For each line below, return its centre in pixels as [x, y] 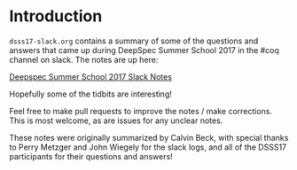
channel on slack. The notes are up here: [84, 59]
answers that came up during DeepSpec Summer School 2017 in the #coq [144, 50]
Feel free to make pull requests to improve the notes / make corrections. [141, 111]
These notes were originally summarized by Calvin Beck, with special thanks [149, 137]
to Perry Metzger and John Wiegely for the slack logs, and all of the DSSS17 [148, 147]
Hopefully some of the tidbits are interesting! [91, 94]
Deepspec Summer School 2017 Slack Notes [91, 76]
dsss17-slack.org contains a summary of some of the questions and [134, 41]
